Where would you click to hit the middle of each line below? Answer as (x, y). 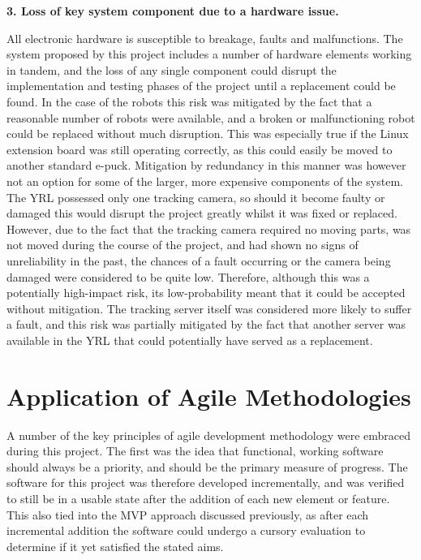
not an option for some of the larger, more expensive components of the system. (205, 181)
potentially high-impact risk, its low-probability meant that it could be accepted (206, 293)
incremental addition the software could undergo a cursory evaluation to (186, 530)
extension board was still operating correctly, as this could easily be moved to (200, 149)
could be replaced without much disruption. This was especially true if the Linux (208, 134)
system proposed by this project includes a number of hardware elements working (209, 54)
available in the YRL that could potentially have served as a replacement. (190, 340)
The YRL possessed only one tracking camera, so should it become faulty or (196, 197)
